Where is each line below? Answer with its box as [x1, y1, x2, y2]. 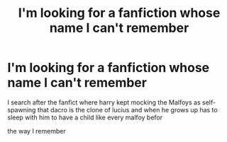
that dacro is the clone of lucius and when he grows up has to [37, 105, 218, 114]
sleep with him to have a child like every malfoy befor [7, 113, 163, 122]
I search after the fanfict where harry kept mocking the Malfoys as [7, 97, 201, 107]
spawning [7, 105, 36, 114]
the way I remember [7, 126, 66, 135]
